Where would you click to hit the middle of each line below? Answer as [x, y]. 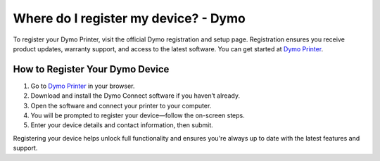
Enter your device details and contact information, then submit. [122, 125]
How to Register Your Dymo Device [91, 69]
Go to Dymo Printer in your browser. [83, 86]
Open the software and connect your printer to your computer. [121, 105]
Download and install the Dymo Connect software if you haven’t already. [135, 96]
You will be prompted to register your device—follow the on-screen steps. [138, 115]
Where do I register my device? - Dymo [129, 18]
